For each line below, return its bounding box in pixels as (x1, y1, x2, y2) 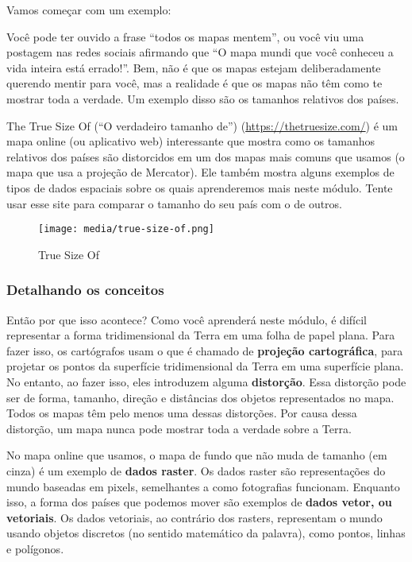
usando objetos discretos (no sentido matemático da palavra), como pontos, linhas (6, 525, 406, 541)
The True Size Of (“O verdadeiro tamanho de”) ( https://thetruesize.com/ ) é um (6, 117, 399, 134)
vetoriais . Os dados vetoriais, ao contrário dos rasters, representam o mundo (6, 509, 383, 525)
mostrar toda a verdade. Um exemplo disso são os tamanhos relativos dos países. (6, 90, 399, 107)
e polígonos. (6, 540, 64, 556)
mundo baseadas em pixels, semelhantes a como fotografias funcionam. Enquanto (6, 478, 400, 494)
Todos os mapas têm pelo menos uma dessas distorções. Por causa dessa (6, 405, 357, 421)
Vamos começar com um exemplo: (6, 2, 171, 17)
